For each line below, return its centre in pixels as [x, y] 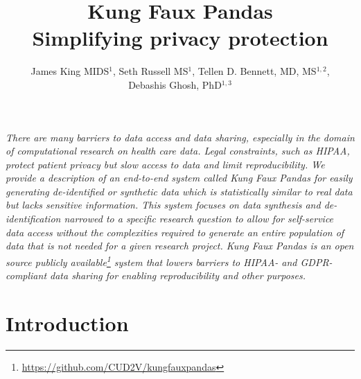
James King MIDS [70, 71]
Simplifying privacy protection [180, 38]
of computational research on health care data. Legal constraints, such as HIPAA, [178, 151]
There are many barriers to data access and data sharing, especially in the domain [180, 137]
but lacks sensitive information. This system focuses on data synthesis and [163, 205]
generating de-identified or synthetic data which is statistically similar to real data [179, 191]
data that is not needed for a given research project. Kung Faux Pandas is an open [180, 246]
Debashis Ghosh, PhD [175, 84]
